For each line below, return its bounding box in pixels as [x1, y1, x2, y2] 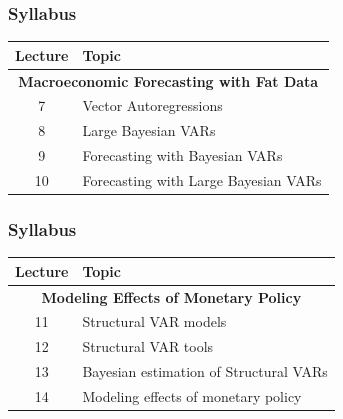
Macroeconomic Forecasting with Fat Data [18, 70, 319, 91]
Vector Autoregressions [82, 95, 223, 116]
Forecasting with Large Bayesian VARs [82, 169, 322, 190]
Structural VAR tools [82, 336, 214, 357]
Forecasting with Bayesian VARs [82, 145, 283, 166]
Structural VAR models [82, 311, 227, 332]
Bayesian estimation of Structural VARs [82, 361, 328, 382]
